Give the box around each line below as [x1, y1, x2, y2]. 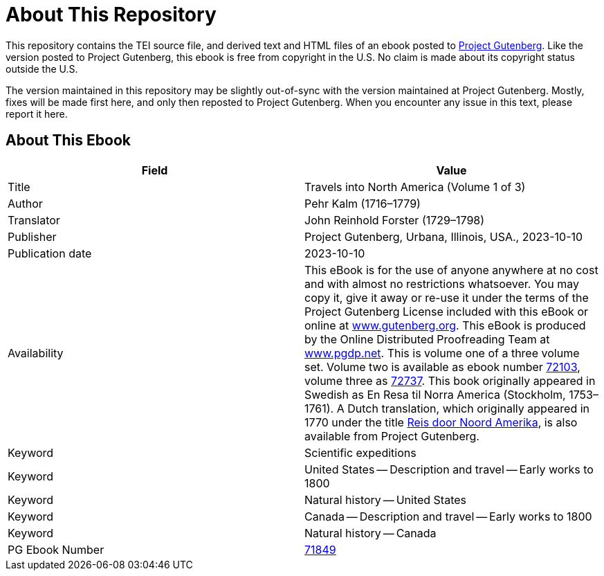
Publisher [8, 229, 57, 244]
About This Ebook [6, 132, 131, 150]
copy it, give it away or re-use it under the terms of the [304, 290, 589, 305]
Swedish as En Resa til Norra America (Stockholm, [304, 387, 566, 402]
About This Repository [6, 3, 217, 26]
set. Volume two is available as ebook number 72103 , [304, 359, 580, 374]
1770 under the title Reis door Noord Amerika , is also [304, 415, 578, 429]
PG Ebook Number [8, 542, 104, 557]
